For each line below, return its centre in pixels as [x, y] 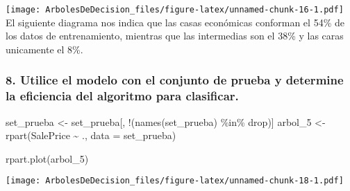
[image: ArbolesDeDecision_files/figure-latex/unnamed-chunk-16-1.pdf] [175, 10]
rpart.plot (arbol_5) [47, 158]
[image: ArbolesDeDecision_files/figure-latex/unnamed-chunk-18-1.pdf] [175, 181]
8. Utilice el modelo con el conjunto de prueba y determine [175, 80]
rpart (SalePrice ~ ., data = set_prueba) [91, 135]
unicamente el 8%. [44, 49]
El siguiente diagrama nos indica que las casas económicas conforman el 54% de [175, 22]
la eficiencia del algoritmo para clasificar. [122, 96]
